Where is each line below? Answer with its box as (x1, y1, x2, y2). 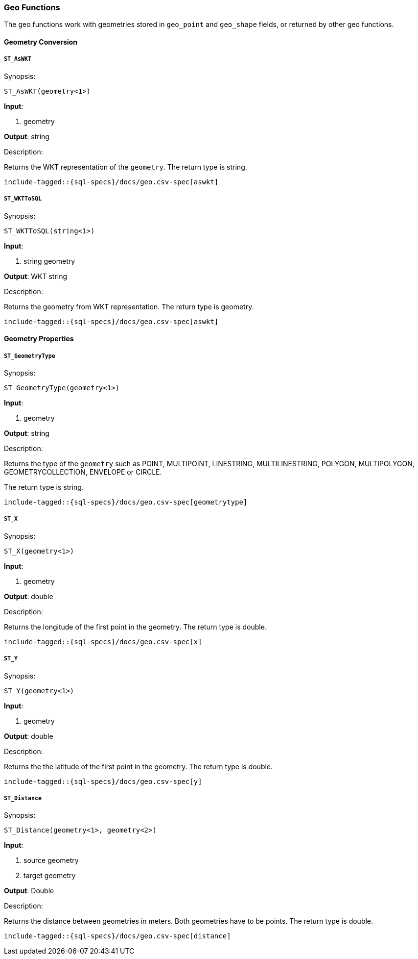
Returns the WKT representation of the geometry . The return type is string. (4, 162, 247, 171)
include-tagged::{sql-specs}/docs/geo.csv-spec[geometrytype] (4, 498, 248, 506)
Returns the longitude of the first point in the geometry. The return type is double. (4, 622, 267, 631)
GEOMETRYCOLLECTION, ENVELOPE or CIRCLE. (4, 467, 162, 476)
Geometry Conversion (4, 37, 77, 46)
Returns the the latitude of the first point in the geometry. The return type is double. (4, 762, 273, 771)
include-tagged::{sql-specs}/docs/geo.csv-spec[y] (4, 777, 202, 785)
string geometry (23, 256, 75, 265)
